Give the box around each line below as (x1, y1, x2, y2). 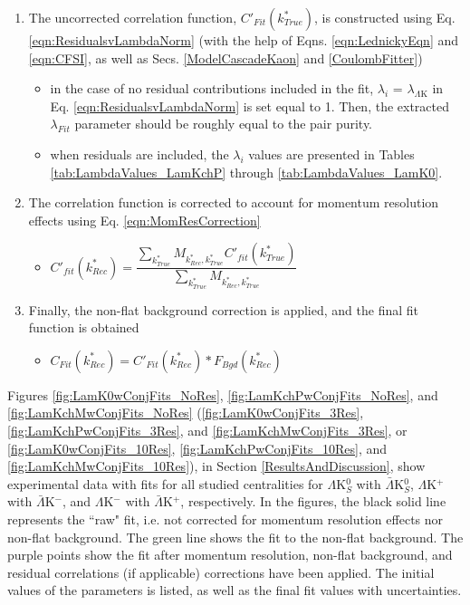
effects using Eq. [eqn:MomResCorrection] (28, 210, 261, 229)
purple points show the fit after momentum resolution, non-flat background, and (7, 545, 453, 564)
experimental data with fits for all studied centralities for (7, 474, 323, 493)
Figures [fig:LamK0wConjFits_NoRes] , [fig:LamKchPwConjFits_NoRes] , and (7, 385, 438, 404)
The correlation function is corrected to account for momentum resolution (28, 193, 439, 212)
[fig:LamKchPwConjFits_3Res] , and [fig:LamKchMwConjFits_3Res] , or (7, 420, 408, 439)
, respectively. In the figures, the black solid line (180, 492, 446, 511)
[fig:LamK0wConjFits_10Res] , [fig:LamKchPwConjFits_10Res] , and (7, 438, 388, 457)
